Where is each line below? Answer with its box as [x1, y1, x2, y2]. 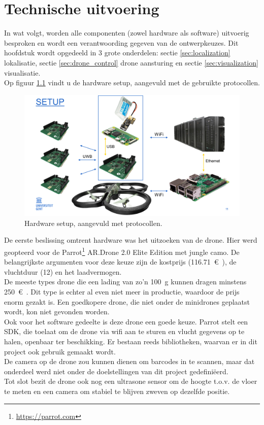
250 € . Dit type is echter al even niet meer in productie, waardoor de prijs [4, 286, 240, 297]
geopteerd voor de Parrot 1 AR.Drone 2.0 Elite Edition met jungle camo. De [4, 245, 240, 257]
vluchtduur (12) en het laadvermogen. [4, 266, 122, 277]
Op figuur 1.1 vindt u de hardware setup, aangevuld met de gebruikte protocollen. [4, 77, 260, 88]
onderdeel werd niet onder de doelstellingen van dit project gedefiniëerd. [4, 366, 228, 376]
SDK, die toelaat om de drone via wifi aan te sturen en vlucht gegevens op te [4, 326, 245, 337]
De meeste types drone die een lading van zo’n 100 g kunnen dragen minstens [4, 276, 247, 287]
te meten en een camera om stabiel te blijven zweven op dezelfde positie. [4, 385, 230, 396]
